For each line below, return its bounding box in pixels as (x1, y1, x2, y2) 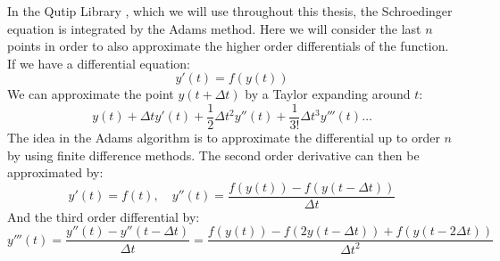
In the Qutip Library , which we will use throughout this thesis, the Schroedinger (7, 2, 453, 20)
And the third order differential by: (7, 207, 200, 225)
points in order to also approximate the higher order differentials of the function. (7, 37, 449, 55)
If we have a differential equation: (7, 53, 190, 72)
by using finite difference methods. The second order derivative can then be (7, 145, 420, 164)
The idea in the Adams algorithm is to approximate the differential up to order (7, 128, 440, 147)
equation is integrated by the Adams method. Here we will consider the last (7, 19, 421, 37)
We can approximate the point (7, 85, 174, 103)
